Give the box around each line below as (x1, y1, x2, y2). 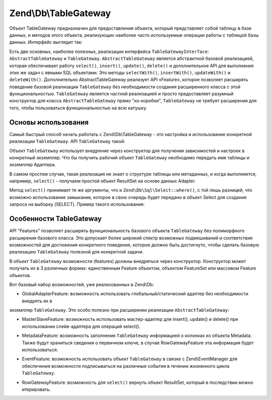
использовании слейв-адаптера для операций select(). (22, 323, 141, 329)
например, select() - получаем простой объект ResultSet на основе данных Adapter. (9, 178, 196, 184)
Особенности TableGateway (9, 215, 102, 223)
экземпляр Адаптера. (9, 162, 56, 168)
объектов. (9, 272, 31, 278)
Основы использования (9, 118, 89, 126)
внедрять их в (22, 298, 52, 304)
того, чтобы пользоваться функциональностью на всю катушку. (9, 105, 148, 111)
